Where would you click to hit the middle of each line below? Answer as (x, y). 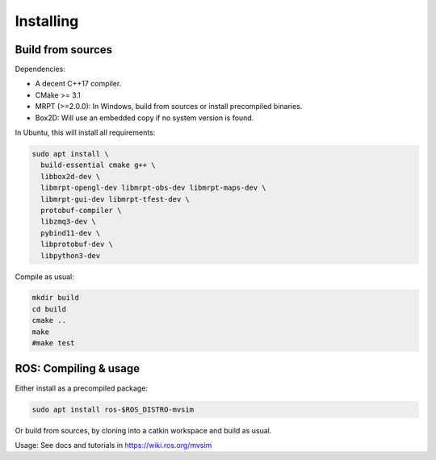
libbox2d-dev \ (71, 176)
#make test (53, 343)
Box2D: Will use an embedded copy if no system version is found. (145, 118)
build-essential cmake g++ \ (99, 165)
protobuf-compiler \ (81, 210)
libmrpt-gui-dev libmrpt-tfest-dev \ (115, 199)
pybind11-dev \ (71, 233)
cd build (49, 309)
